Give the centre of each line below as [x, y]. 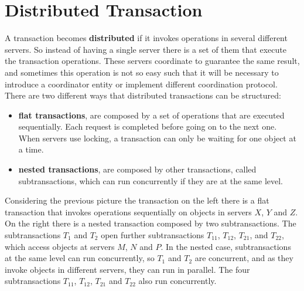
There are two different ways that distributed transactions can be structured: [143, 95]
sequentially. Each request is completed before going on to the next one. [148, 126]
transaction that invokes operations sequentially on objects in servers [128, 212]
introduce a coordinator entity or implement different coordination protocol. [141, 84]
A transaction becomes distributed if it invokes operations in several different [146, 38]
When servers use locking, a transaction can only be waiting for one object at [157, 138]
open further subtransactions [153, 235]
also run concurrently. [177, 281]
